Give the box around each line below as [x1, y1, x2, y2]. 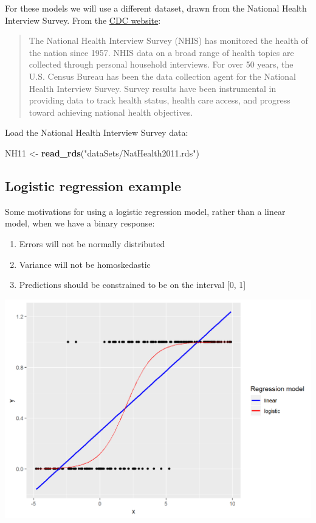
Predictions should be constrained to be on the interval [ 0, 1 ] [19, 278, 246, 291]
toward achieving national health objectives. [29, 105, 193, 118]
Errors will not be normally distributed [19, 237, 165, 250]
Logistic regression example [5, 176, 182, 195]
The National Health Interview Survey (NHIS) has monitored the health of [29, 34, 308, 47]
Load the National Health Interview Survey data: [5, 126, 188, 139]
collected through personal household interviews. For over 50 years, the [29, 58, 294, 71]
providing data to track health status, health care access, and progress [29, 94, 290, 107]
